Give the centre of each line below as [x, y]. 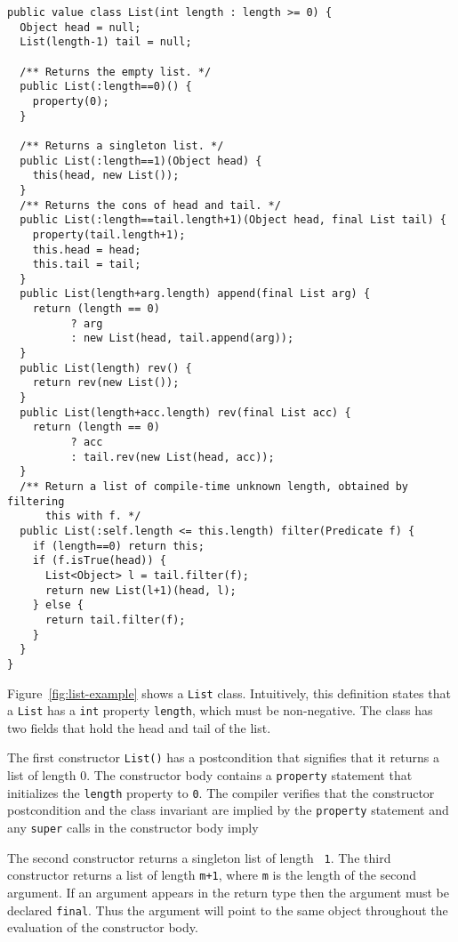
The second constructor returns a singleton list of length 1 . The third [199, 857]
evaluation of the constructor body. [103, 927]
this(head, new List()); [106, 176]
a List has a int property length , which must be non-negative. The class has [220, 710]
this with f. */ [93, 516]
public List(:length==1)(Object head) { [141, 161]
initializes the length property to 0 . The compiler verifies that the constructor [221, 792]
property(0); [71, 101]
